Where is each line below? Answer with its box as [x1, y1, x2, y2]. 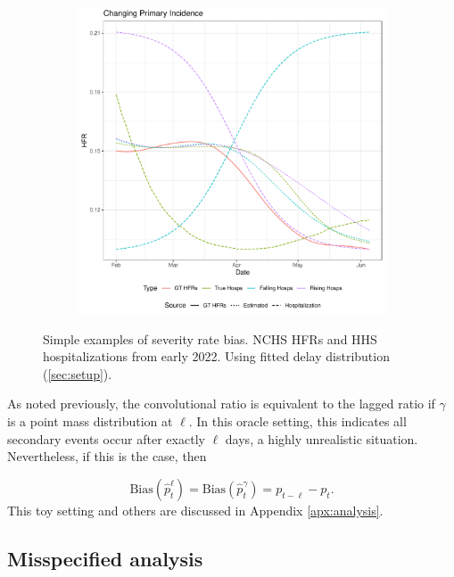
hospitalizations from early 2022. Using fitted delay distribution [43, 347, 390, 366]
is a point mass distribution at [7, 411, 173, 430]
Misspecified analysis [7, 544, 203, 572]
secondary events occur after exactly [7, 429, 205, 448]
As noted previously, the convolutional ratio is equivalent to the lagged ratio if [7, 394, 435, 413]
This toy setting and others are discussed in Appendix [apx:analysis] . [7, 500, 384, 519]
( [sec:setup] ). [43, 364, 112, 383]
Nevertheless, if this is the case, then [7, 447, 207, 466]
